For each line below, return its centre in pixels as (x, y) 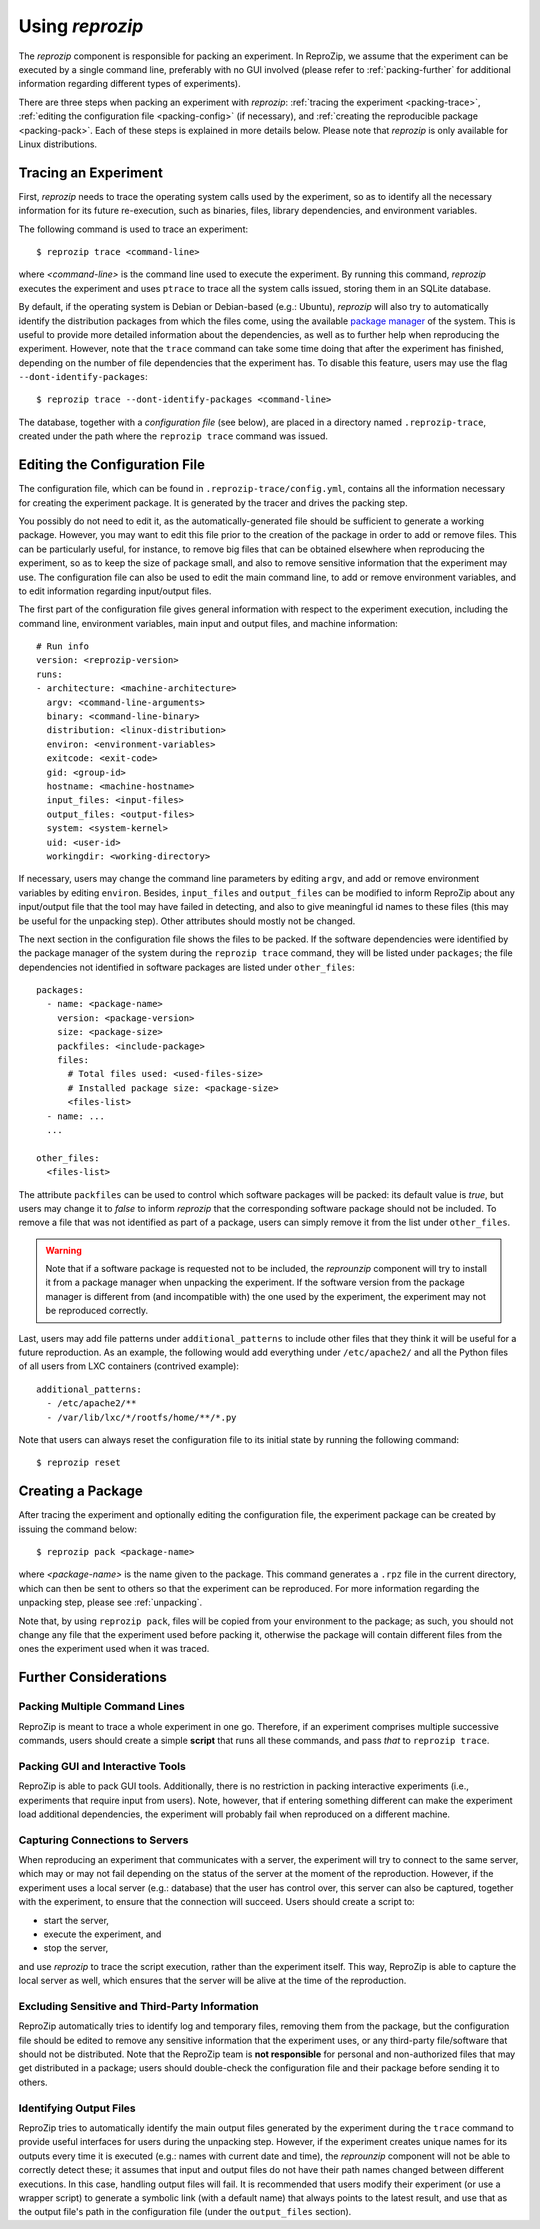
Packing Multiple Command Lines (101, 1707)
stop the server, (76, 1948)
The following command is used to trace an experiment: (133, 229)
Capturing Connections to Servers (103, 1840)
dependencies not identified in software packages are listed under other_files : (186, 967)
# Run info (63, 646)
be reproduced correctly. (97, 1311)
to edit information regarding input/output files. (115, 591)
